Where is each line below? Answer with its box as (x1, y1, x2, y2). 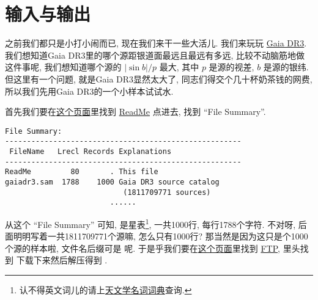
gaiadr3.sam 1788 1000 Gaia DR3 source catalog (5, 177, 220, 186)
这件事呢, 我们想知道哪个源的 (5, 60, 122, 73)
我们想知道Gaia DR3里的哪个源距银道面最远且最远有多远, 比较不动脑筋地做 (5, 48, 305, 61)
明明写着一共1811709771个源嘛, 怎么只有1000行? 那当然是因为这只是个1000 (13, 230, 308, 243)
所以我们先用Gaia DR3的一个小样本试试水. (5, 84, 174, 97)
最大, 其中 (159, 60, 199, 73)
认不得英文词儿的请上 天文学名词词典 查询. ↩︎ (19, 283, 192, 296)
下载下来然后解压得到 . (16, 254, 108, 266)
